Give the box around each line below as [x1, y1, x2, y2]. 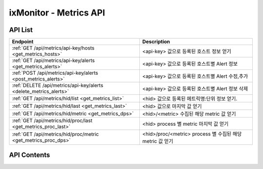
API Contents [9, 151, 51, 159]
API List [9, 26, 33, 34]
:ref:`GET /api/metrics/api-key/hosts [12, 45, 95, 51]
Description [142, 38, 170, 45]
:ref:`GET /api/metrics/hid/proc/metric [12, 131, 99, 138]
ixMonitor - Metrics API [9, 7, 105, 18]
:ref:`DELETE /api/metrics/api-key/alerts [12, 82, 103, 89]
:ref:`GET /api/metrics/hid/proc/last [12, 117, 93, 124]
